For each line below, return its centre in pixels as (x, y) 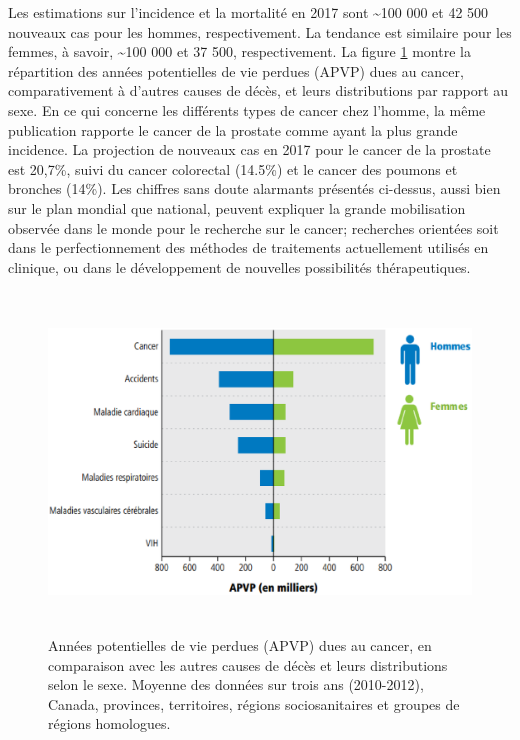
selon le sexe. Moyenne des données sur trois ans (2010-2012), (236, 684)
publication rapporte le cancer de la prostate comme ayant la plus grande (233, 129)
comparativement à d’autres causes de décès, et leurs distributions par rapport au (258, 90)
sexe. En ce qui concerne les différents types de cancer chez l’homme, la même (247, 109)
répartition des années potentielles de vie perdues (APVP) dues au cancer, (236, 70)
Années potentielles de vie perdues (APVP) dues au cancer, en (240, 645)
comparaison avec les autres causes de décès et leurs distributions (248, 664)
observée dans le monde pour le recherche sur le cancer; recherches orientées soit (253, 227)
